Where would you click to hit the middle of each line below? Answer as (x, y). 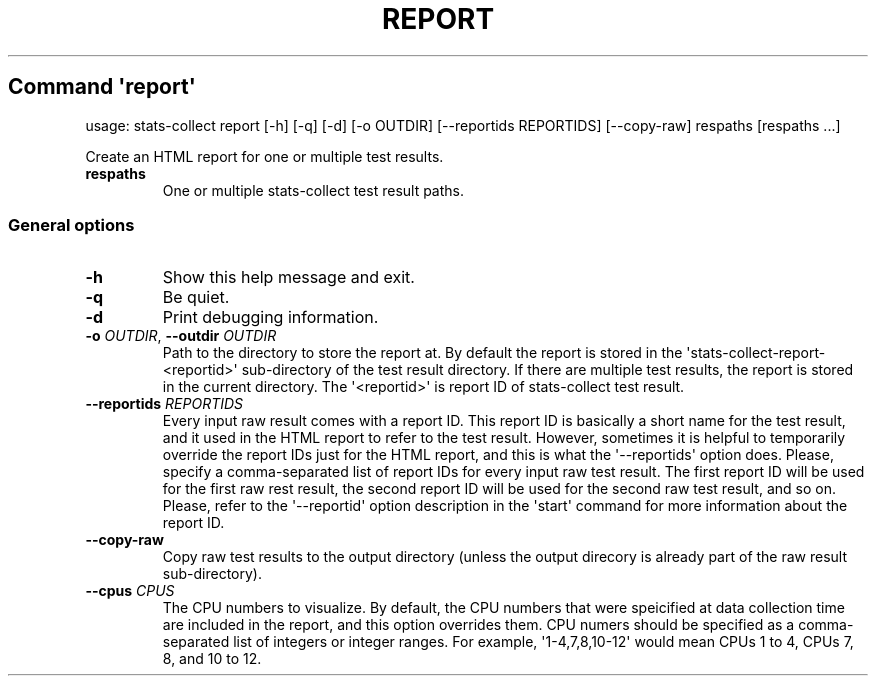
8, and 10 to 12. (212, 659)
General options (71, 224)
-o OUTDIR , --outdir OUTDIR (181, 336)
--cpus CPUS (130, 591)
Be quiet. (196, 297)
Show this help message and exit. (288, 277)
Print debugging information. (270, 317)
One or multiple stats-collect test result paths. (313, 190)
